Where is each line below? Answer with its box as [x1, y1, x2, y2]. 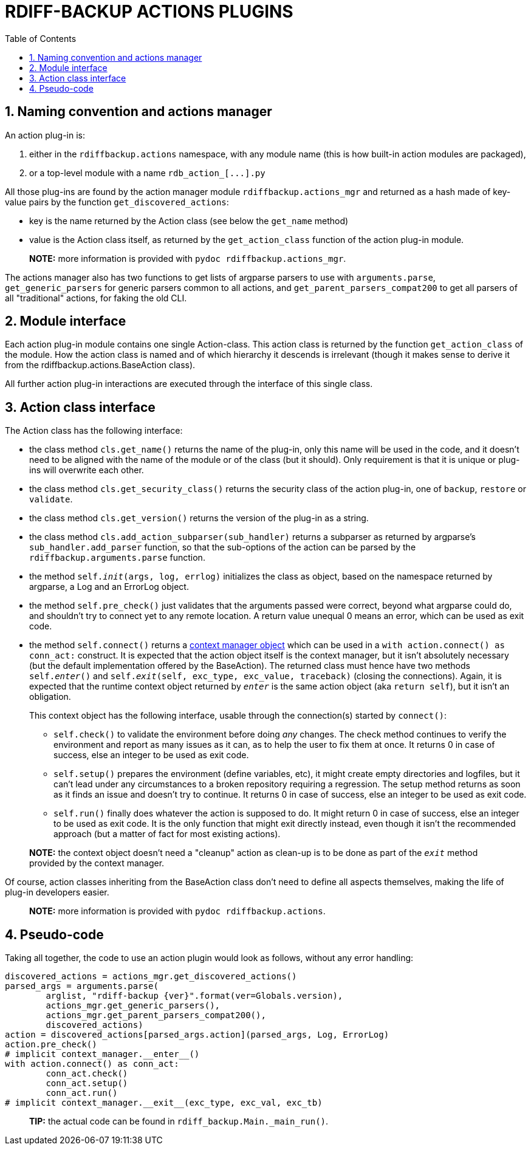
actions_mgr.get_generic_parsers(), [46, 1001, 221, 1011]
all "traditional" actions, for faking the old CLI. [5, 292, 187, 303]
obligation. [29, 691, 71, 702]
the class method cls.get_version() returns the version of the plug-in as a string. [29, 513, 369, 524]
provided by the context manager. [29, 858, 165, 869]
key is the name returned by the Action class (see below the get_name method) [29, 215, 349, 226]
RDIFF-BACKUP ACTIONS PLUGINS [5, 1, 293, 22]
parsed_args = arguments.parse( [5, 981, 159, 991]
